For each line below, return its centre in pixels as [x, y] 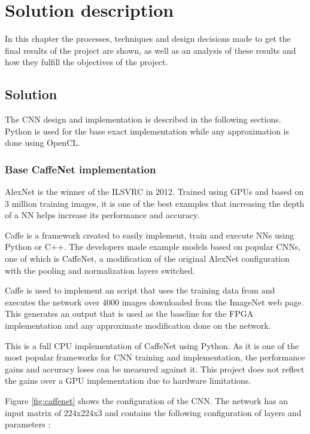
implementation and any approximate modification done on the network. [138, 325]
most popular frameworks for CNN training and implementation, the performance [155, 357]
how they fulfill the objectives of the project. [86, 62]
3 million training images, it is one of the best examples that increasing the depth [155, 203]
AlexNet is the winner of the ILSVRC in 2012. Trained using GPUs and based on [154, 192]
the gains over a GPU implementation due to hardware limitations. [128, 380]
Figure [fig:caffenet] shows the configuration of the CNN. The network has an [147, 401]
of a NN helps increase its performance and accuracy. [102, 215]
